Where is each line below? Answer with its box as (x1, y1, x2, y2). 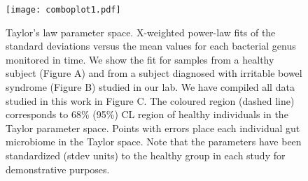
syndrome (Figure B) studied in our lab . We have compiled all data (6, 80, 295, 94)
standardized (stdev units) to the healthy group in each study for (6, 148, 286, 162)
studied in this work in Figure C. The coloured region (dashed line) (6, 93, 295, 108)
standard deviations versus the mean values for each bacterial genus (6, 38, 296, 53)
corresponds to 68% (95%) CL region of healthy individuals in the (6, 107, 288, 122)
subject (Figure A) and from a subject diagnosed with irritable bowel (6, 66, 302, 80)
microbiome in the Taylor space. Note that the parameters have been (6, 134, 302, 149)
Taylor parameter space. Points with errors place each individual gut (6, 120, 300, 135)
